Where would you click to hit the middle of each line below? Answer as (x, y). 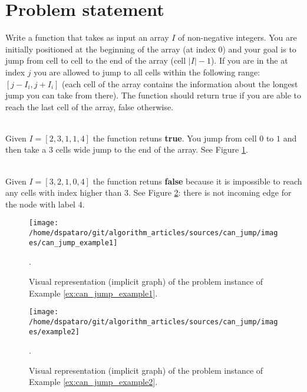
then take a (26, 149)
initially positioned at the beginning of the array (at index (110, 49)
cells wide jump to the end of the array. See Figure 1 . (152, 149)
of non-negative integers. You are (237, 37)
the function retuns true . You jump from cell (175, 138)
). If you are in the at (249, 60)
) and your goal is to (259, 49)
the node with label (41, 204)
